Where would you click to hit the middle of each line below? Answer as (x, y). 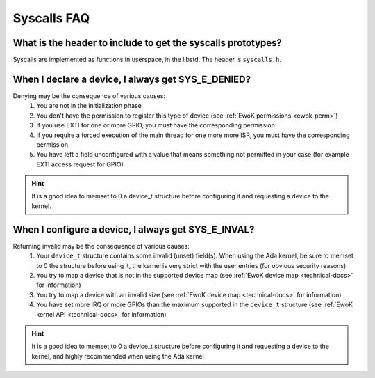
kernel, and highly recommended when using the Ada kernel (118, 356)
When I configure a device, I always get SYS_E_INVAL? (134, 229)
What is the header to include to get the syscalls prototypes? (148, 43)
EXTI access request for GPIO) (80, 164)
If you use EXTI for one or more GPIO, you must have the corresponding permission (156, 125)
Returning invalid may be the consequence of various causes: (101, 246)
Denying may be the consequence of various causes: (89, 96)
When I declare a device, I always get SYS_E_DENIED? (132, 79)
